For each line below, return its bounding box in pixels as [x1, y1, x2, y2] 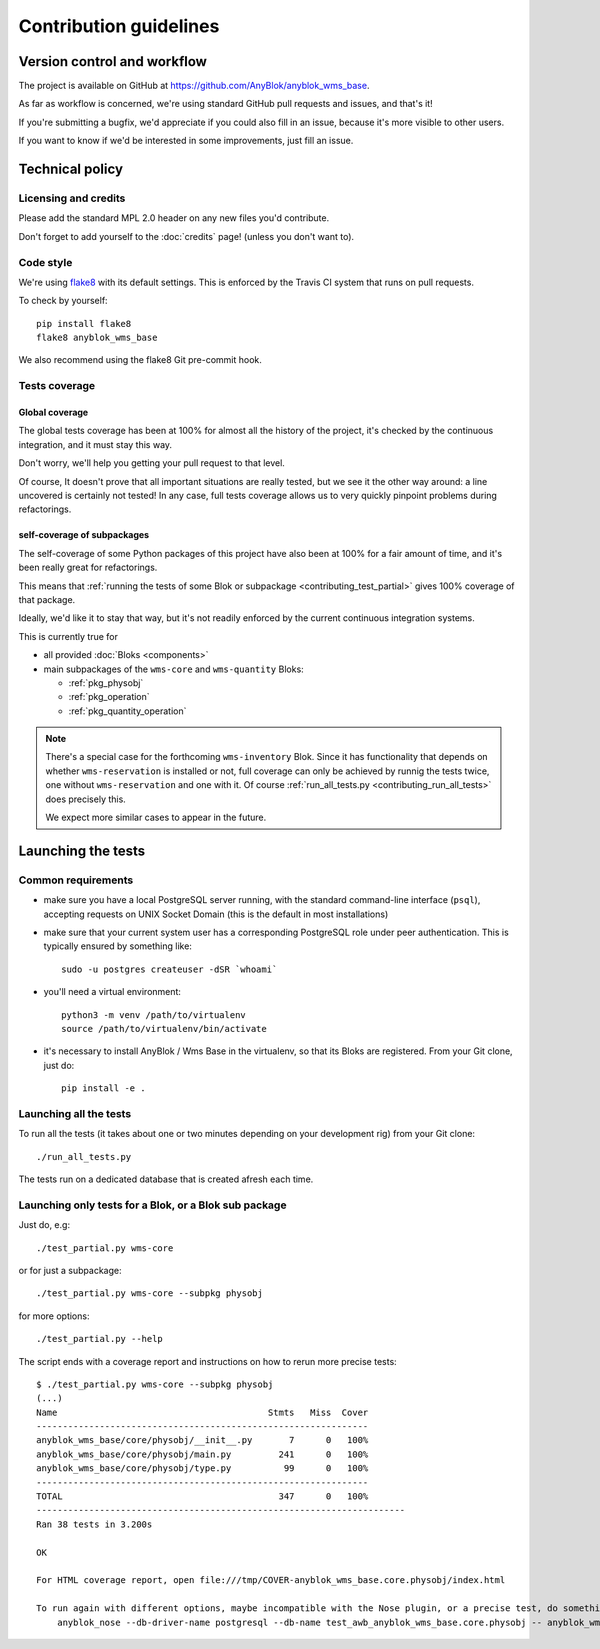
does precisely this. [45, 793, 127, 805]
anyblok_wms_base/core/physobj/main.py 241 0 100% [36, 1448, 369, 1460]
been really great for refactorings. [18, 561, 158, 574]
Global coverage [18, 406, 89, 419]
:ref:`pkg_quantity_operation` [68, 705, 187, 717]
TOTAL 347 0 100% [36, 1491, 369, 1502]
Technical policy [18, 161, 124, 178]
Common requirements [18, 873, 134, 887]
